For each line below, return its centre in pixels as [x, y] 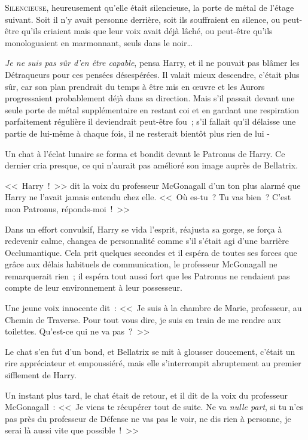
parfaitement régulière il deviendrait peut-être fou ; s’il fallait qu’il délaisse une [150, 121]
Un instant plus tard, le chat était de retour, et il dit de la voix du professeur [147, 395]
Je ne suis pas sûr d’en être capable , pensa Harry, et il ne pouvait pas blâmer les [152, 63]
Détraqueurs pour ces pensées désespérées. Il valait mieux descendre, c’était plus [152, 74]
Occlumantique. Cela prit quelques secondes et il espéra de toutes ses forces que [151, 252]
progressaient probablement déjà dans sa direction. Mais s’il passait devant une [150, 98]
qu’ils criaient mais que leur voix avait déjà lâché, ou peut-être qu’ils [147, 31]
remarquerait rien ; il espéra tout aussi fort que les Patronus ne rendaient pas [147, 275]
